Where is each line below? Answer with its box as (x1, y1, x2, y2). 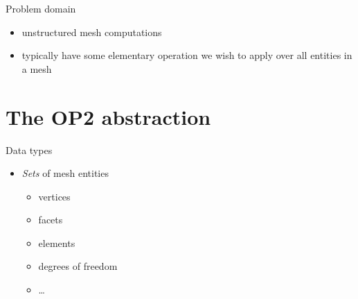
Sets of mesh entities (21, 166, 109, 180)
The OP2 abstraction (6, 102, 211, 130)
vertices (38, 189, 71, 203)
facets (38, 212, 63, 227)
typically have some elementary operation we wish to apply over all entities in (21, 48, 352, 62)
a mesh (21, 61, 52, 76)
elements (38, 235, 75, 250)
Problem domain (6, 1, 76, 15)
